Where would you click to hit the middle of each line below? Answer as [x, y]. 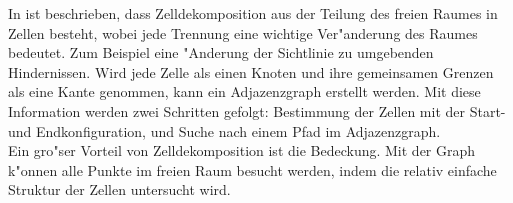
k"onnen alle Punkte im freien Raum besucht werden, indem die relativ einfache [252, 169]
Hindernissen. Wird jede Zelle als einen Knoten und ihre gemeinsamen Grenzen [251, 71]
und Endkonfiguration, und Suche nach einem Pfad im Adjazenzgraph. [224, 130]
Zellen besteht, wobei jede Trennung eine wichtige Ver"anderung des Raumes [243, 32]
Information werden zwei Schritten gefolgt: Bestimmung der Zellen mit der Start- [257, 110]
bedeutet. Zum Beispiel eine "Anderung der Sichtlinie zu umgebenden [221, 52]
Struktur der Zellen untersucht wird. [119, 189]
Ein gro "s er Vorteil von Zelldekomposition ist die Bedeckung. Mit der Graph [242, 150]
